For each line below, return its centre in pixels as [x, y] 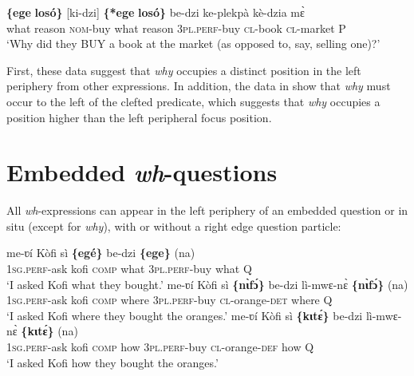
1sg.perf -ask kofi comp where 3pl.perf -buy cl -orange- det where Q [170, 300]
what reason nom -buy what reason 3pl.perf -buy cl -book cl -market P [176, 28]
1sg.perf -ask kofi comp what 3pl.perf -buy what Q [129, 269]
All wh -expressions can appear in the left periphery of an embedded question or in [207, 210]
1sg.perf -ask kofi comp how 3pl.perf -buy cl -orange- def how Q [160, 347]
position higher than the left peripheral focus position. [139, 117]
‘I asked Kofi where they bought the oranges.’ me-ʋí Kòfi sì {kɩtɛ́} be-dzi [185, 315]
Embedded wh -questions [142, 172]
